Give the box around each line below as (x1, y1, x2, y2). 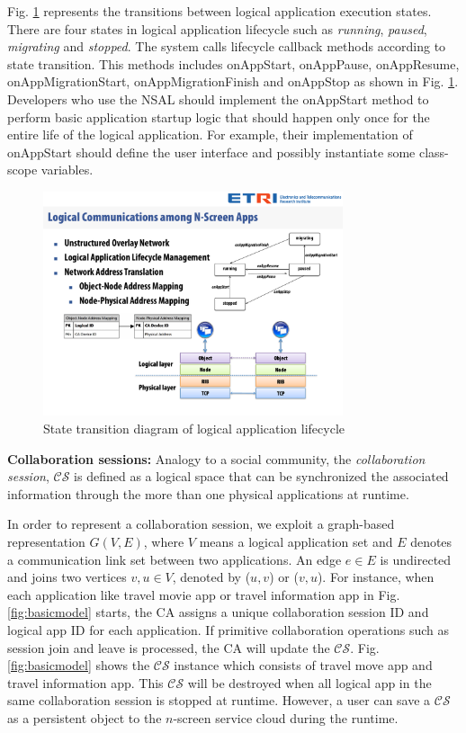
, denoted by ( (172, 568, 251, 586)
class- (418, 142, 449, 161)
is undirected (380, 550, 452, 568)
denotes (410, 532, 453, 550)
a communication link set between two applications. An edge (7, 550, 342, 568)
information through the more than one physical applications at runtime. (7, 484, 409, 503)
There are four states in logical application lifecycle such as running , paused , (7, 19, 427, 38)
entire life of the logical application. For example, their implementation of (7, 125, 413, 144)
